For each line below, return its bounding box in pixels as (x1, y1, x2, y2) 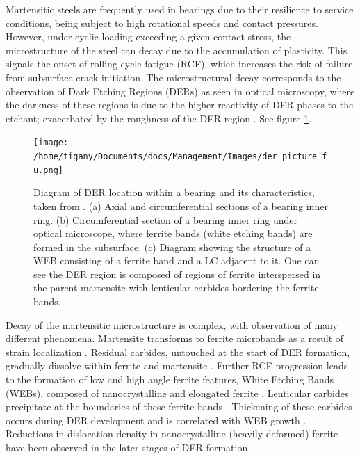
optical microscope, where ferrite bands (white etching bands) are (33, 226, 313, 241)
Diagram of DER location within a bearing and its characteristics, (33, 185, 315, 200)
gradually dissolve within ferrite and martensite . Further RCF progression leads (6, 358, 348, 373)
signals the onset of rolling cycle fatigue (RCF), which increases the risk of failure (6, 56, 353, 71)
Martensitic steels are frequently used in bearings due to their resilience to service (6, 2, 354, 16)
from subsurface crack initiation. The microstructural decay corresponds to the (6, 70, 341, 84)
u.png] (33, 165, 63, 175)
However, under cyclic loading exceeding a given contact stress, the (6, 29, 291, 44)
